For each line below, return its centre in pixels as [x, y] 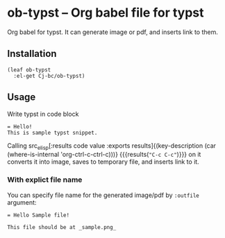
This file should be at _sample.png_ [62, 227]
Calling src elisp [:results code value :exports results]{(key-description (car [112, 146]
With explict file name [45, 180]
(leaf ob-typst [29, 70]
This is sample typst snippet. [52, 133]
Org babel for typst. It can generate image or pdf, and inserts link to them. [113, 32]
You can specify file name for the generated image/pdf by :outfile [103, 195]
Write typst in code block [43, 114]
